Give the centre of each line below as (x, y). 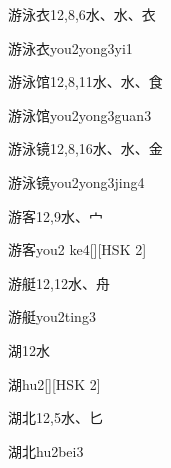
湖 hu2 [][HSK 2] (54, 383)
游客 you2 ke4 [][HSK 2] (77, 249)
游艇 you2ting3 (52, 316)
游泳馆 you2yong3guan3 (80, 114)
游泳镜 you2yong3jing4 (76, 181)
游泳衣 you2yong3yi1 (70, 47)
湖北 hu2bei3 (46, 450)
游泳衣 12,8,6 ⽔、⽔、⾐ (82, 14)
